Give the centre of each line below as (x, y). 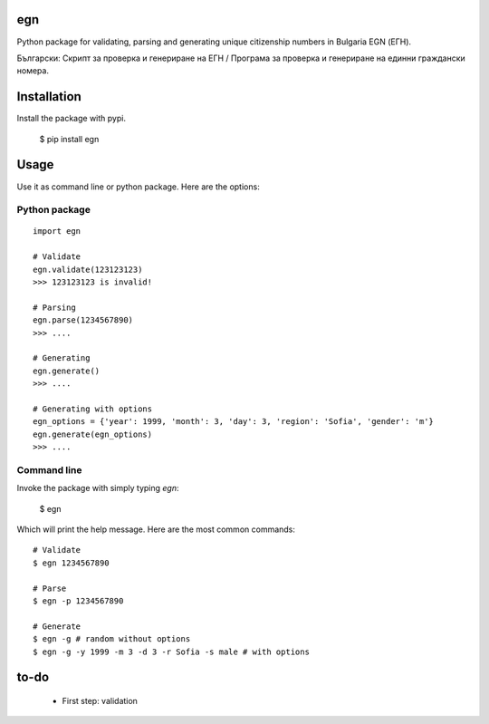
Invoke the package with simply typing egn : (98, 488)
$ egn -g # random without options (112, 639)
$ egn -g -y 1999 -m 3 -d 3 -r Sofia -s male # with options (171, 652)
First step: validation (100, 700)
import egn (57, 232)
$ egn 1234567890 (71, 563)
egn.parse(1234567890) (83, 320)
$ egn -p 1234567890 (78, 601)
